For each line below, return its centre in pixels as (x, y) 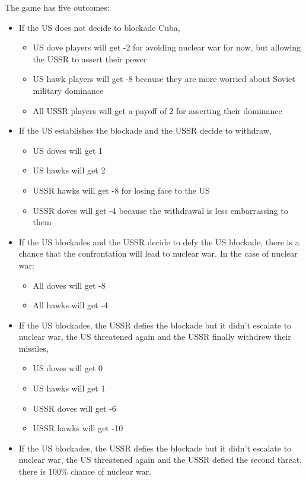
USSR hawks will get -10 (78, 428)
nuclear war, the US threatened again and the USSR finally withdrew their (155, 337)
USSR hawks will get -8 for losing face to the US (121, 190)
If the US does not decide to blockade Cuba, (99, 27)
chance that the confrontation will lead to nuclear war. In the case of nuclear (158, 253)
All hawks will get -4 (71, 305)
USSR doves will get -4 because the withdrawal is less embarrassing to (160, 210)
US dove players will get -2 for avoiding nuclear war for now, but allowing (167, 47)
